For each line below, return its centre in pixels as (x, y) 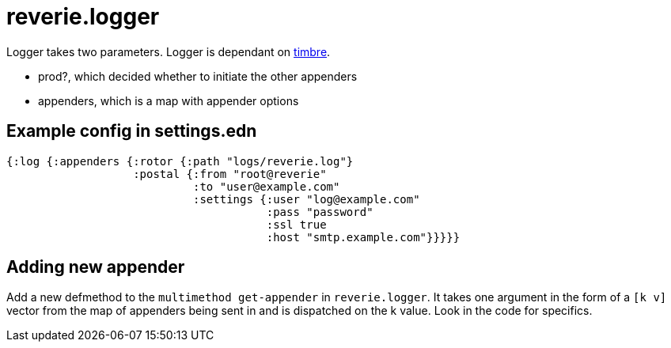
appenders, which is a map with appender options (169, 100)
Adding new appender (96, 267)
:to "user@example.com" (267, 186)
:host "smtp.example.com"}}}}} (363, 237)
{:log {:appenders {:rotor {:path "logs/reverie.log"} (180, 161)
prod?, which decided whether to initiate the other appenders (198, 76)
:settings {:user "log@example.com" (307, 199)
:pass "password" (320, 212)
